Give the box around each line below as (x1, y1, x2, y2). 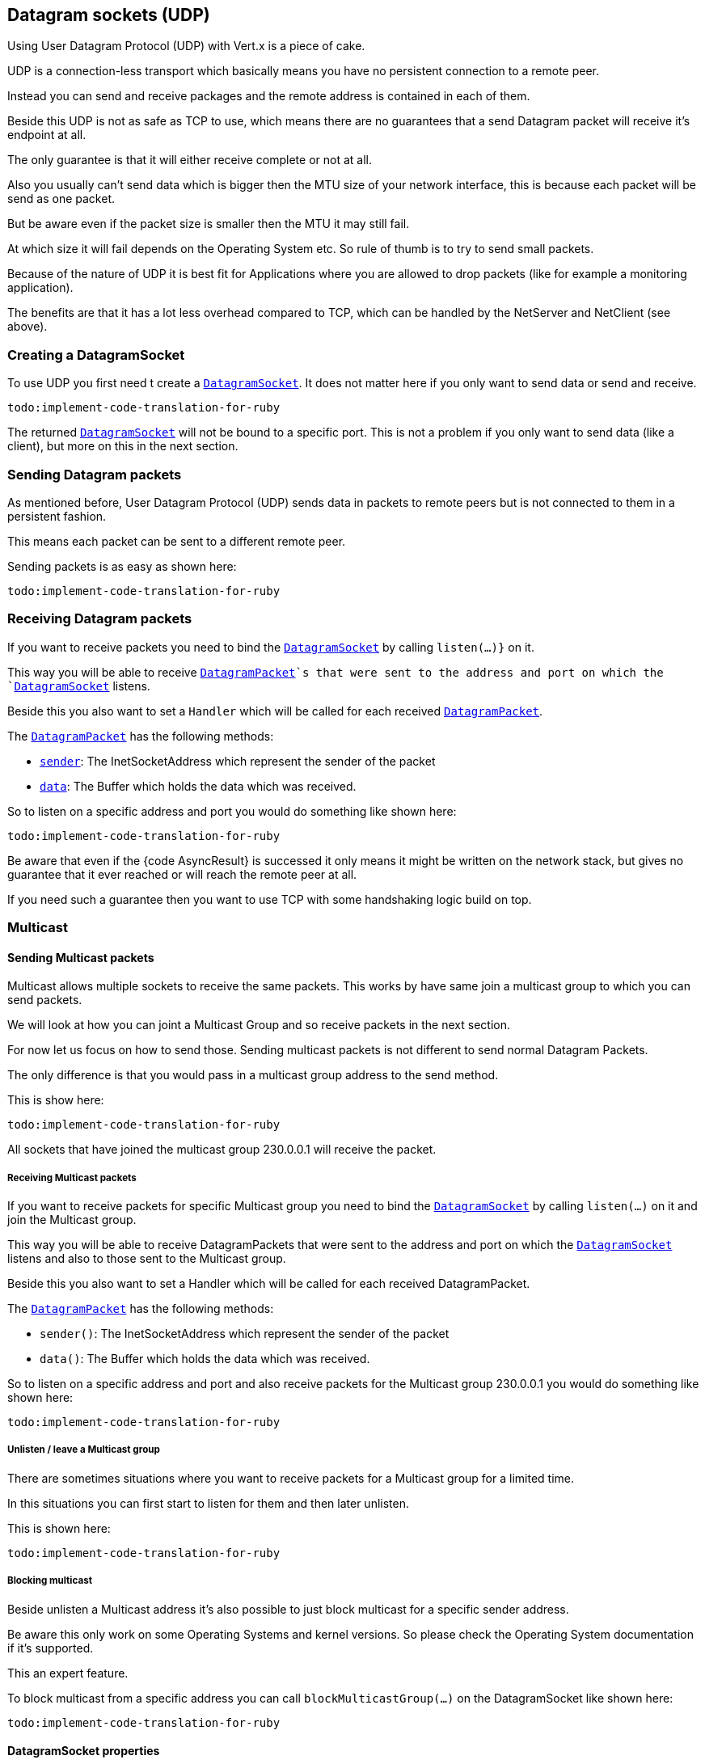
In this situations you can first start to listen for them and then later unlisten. (7, 1496, 409, 1510)
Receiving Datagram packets (7, 610, 192, 627)
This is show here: (7, 1093, 104, 1108)
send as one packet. (7, 192, 115, 206)
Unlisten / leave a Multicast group (7, 1444, 160, 1456)
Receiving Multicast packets (7, 1171, 137, 1184)
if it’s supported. (7, 1640, 94, 1655)
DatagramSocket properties (7, 1744, 160, 1758)
